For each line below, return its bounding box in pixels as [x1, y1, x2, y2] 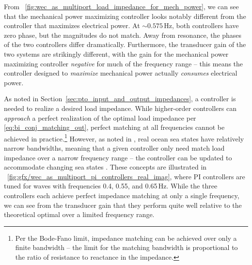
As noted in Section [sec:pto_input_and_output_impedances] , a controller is [4, 94, 236, 104]
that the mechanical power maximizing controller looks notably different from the [4, 11, 246, 21]
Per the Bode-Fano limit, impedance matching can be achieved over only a [15, 233, 237, 243]
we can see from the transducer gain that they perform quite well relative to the [4, 200, 242, 210]
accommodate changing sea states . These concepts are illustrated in [4, 162, 207, 172]
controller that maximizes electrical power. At [4, 20, 140, 31]
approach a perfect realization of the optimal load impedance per [4, 112, 196, 123]
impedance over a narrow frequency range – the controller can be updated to [4, 152, 232, 162]
